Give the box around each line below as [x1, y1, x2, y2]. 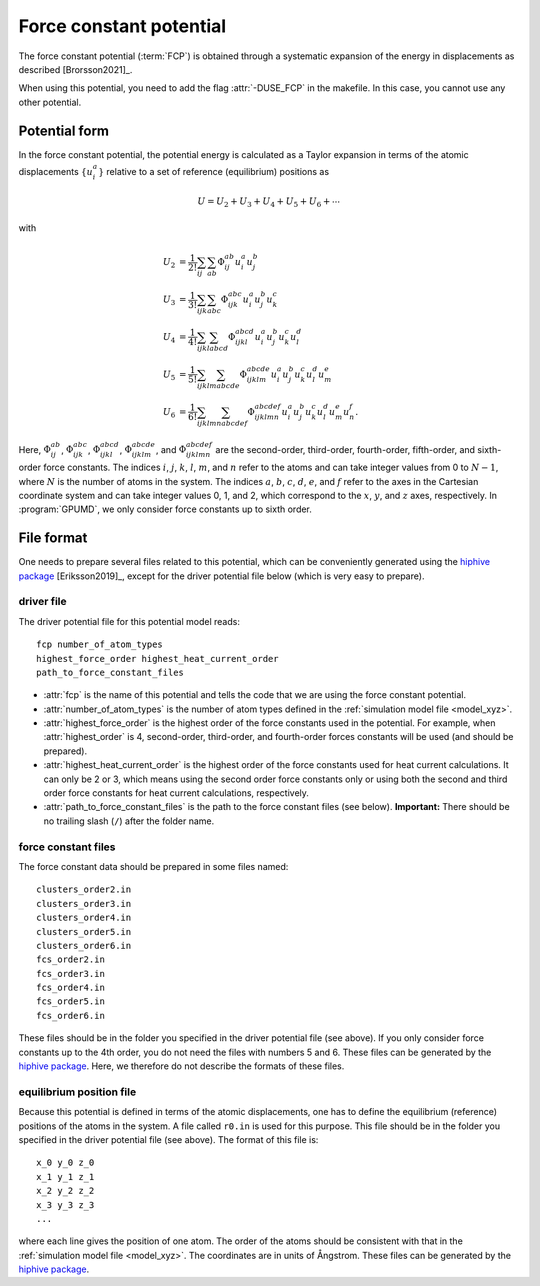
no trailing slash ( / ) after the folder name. [43, 815, 215, 827]
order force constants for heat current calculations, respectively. [43, 787, 310, 799]
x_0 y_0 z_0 [36, 1157, 95, 1169]
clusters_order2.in [36, 884, 132, 895]
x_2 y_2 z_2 [36, 1185, 95, 1197]
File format [18, 530, 88, 547]
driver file [18, 595, 67, 609]
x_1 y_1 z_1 [36, 1171, 95, 1182]
